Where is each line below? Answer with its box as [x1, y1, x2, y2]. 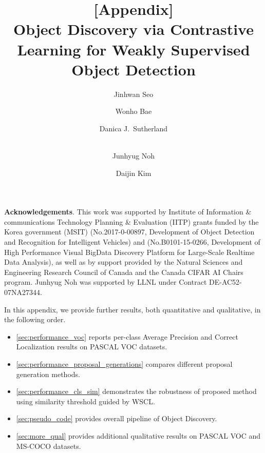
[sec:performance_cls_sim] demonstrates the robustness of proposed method [16, 386, 257, 397]
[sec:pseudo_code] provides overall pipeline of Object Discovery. [16, 413, 217, 424]
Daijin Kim [116, 167, 152, 178]
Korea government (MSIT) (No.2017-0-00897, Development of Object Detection [4, 226, 255, 237]
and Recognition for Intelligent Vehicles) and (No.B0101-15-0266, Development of [4, 237, 260, 247]
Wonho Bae [115, 106, 152, 116]
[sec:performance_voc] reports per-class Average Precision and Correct [16, 331, 238, 342]
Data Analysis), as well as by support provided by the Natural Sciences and [4, 257, 243, 267]
